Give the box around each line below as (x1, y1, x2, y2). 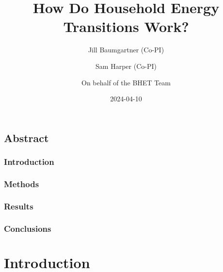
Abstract (4, 130, 49, 145)
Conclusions (4, 222, 51, 234)
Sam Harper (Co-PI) (96, 61, 157, 71)
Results (4, 200, 33, 212)
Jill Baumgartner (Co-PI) (88, 45, 164, 55)
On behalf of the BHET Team (81, 77, 171, 87)
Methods (4, 177, 39, 190)
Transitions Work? (63, 16, 189, 36)
